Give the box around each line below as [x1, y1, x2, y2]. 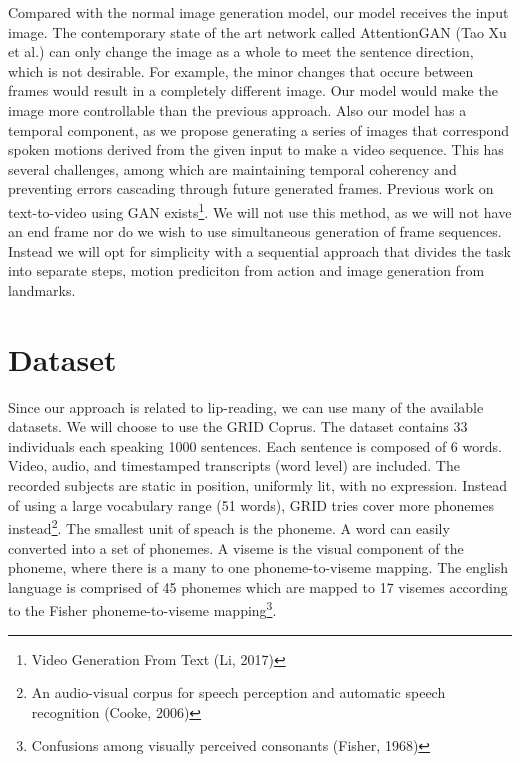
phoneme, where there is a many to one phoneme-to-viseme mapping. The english [8, 557, 508, 578]
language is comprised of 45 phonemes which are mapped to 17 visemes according [8, 576, 508, 597]
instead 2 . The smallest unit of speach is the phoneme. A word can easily [8, 515, 450, 538]
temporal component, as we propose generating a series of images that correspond [8, 119, 510, 140]
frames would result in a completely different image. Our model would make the [8, 80, 498, 101]
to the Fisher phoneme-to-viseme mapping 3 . [8, 597, 277, 620]
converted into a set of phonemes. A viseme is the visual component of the [8, 537, 464, 558]
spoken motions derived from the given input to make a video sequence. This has [8, 139, 504, 160]
